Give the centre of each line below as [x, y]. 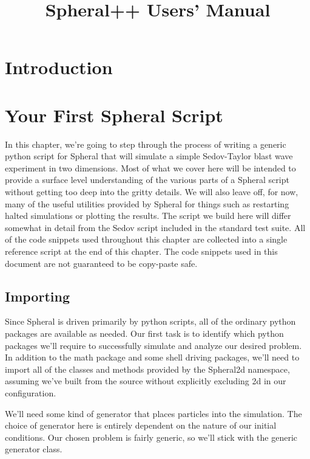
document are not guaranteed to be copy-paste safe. [101, 263]
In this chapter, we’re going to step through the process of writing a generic [146, 144]
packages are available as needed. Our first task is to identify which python [144, 333]
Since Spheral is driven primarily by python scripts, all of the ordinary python [150, 321]
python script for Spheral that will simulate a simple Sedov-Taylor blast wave [149, 156]
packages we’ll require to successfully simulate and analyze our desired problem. [153, 345]
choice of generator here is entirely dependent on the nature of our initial [141, 425]
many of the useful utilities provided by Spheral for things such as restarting [147, 203]
